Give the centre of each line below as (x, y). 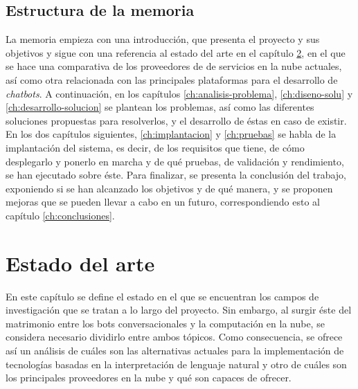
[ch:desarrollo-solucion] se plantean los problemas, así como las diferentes (160, 107)
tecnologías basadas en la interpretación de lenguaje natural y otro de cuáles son (176, 364)
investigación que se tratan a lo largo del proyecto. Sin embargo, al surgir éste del (179, 310)
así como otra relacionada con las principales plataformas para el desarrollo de (172, 79)
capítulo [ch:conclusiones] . (60, 215)
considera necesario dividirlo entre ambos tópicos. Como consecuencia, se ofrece (174, 337)
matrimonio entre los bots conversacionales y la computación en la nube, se (165, 323)
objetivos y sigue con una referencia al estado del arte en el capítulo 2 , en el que (176, 52)
